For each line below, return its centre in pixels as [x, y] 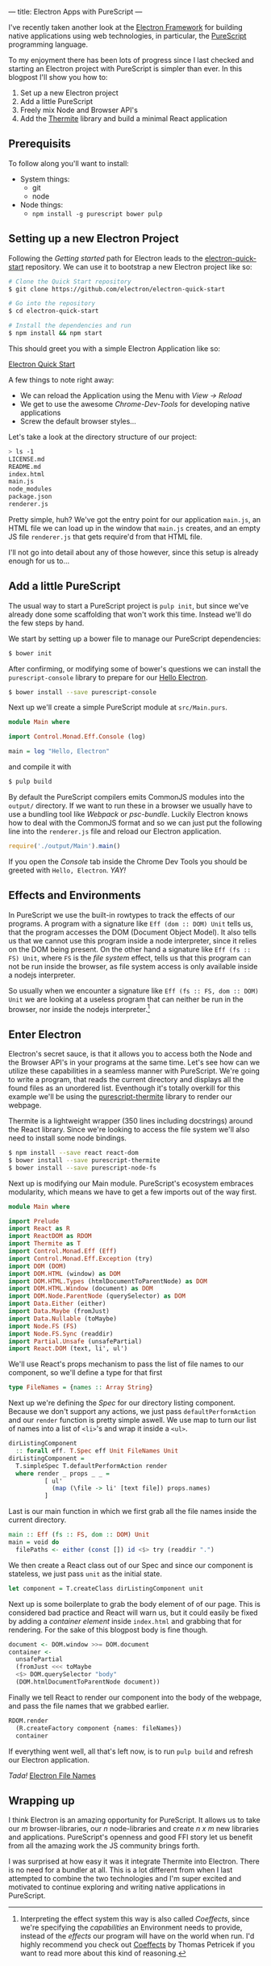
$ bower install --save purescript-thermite [84, 1160]
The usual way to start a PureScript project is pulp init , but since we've [129, 605]
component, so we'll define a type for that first [85, 1373]
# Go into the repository [52, 303]
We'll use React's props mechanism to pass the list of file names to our [126, 1364]
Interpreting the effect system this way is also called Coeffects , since [135, 1919]
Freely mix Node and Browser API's [79, 110]
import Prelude [34, 1221]
